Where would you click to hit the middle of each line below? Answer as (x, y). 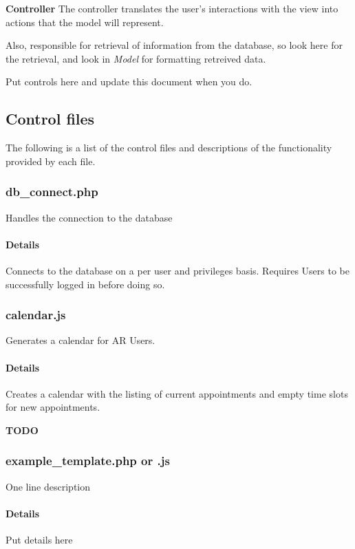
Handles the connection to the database (89, 217)
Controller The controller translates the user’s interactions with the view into (172, 8)
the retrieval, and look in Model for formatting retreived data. (136, 58)
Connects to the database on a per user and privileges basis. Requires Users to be (177, 270)
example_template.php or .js (88, 461)
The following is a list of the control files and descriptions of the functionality (169, 148)
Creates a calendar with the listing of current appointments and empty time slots (177, 393)
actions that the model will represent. (85, 22)
